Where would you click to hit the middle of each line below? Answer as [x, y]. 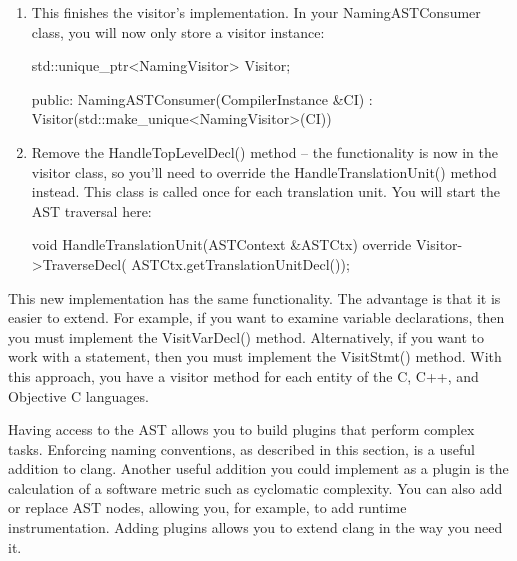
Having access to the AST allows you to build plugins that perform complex [241, 429]
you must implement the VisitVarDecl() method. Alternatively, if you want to [246, 336]
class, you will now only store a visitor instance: [178, 31]
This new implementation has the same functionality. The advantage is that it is [254, 297]
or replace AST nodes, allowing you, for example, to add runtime [207, 507]
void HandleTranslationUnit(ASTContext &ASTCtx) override [221, 244]
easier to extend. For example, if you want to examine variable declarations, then [256, 317]
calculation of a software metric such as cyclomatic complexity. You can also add [255, 487]
